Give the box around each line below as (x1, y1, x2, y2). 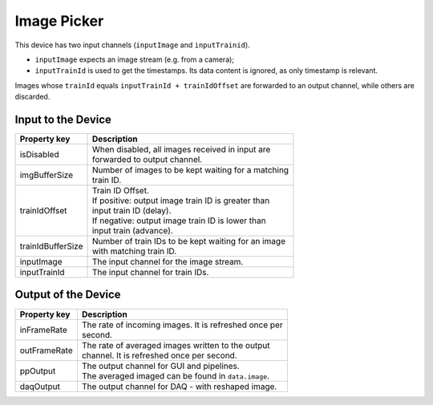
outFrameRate (19, 345, 73, 356)
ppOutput (19, 365, 56, 376)
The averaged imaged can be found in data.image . (81, 370, 270, 381)
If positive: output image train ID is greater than (91, 195, 270, 206)
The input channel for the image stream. (91, 257, 244, 268)
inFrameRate (19, 324, 67, 335)
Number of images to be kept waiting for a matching (91, 164, 289, 176)
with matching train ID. (91, 245, 177, 257)
